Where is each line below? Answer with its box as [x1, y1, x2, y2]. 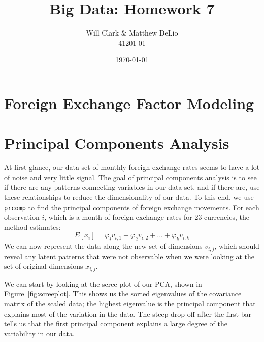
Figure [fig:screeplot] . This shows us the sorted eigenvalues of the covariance [4, 288, 242, 299]
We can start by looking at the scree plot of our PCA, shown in [4, 278, 202, 289]
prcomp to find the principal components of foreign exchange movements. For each [4, 201, 259, 212]
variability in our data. [4, 328, 75, 338]
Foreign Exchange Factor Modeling [4, 92, 254, 113]
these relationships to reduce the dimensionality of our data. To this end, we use [4, 192, 254, 202]
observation [4, 212, 40, 222]
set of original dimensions [4, 261, 83, 271]
